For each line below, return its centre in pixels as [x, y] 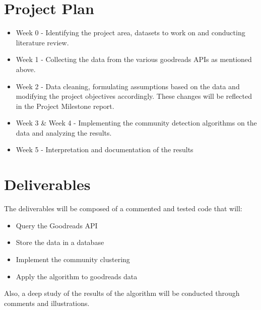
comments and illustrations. [47, 303]
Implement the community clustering [73, 259]
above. [26, 69]
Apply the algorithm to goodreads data [77, 276]
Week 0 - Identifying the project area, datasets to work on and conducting [130, 33]
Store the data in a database [60, 242]
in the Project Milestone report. [65, 106]
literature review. [42, 42]
